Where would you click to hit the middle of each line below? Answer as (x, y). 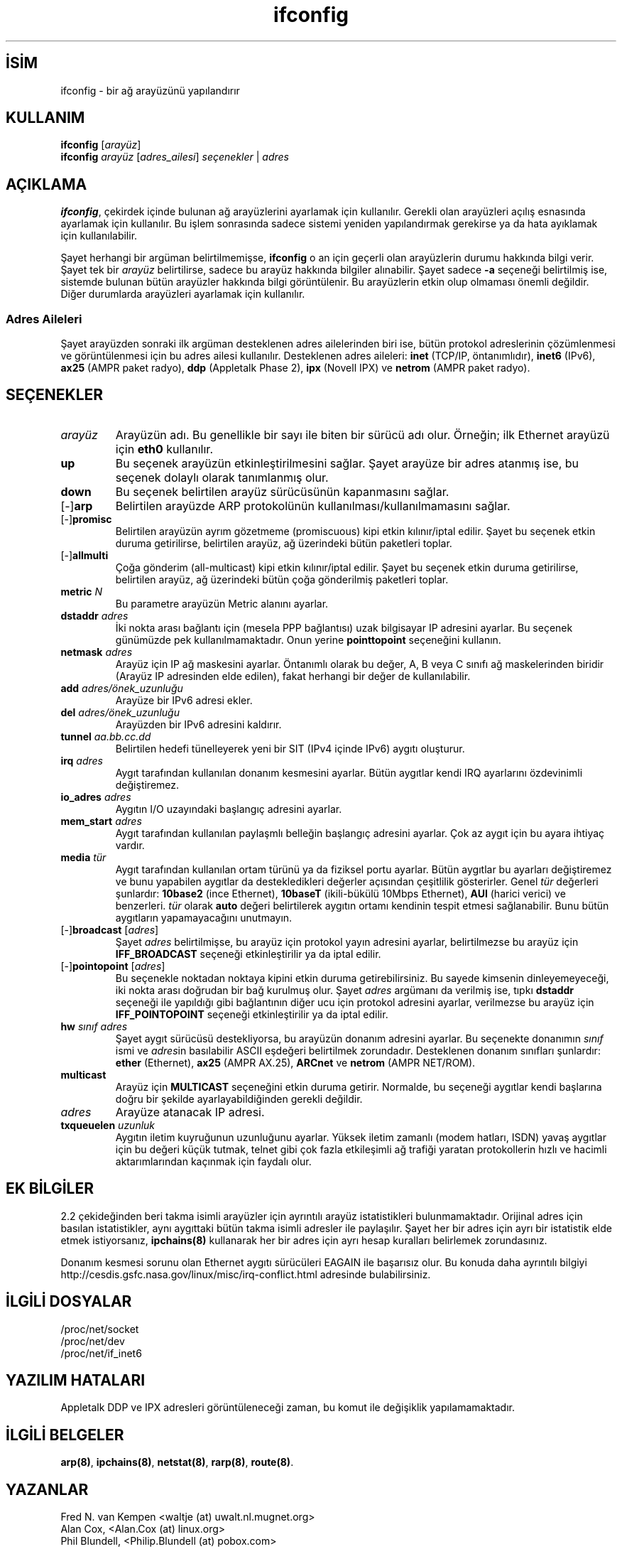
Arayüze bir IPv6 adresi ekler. (184, 700)
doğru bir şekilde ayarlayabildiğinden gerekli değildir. (239, 1099)
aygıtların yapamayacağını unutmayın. (204, 917)
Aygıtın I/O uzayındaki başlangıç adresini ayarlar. (229, 809)
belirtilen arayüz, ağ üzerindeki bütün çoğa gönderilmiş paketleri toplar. (282, 579)
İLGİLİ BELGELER (65, 1435)
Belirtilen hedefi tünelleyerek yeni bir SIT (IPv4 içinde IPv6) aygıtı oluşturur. (290, 748)
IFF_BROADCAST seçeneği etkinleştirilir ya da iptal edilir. (248, 954)
